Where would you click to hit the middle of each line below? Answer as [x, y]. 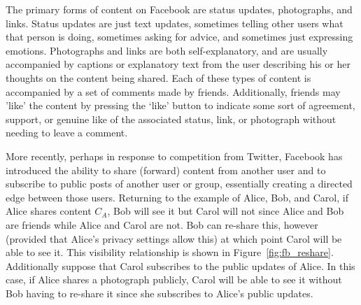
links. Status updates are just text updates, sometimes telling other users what [175, 23]
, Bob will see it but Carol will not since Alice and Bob [226, 211]
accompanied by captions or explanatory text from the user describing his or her [178, 64]
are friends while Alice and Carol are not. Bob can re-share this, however [162, 224]
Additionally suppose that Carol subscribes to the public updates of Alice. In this [180, 265]
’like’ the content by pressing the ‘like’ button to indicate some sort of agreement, [180, 105]
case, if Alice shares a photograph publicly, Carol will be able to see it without [174, 279]
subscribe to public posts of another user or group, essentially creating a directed [179, 184]
